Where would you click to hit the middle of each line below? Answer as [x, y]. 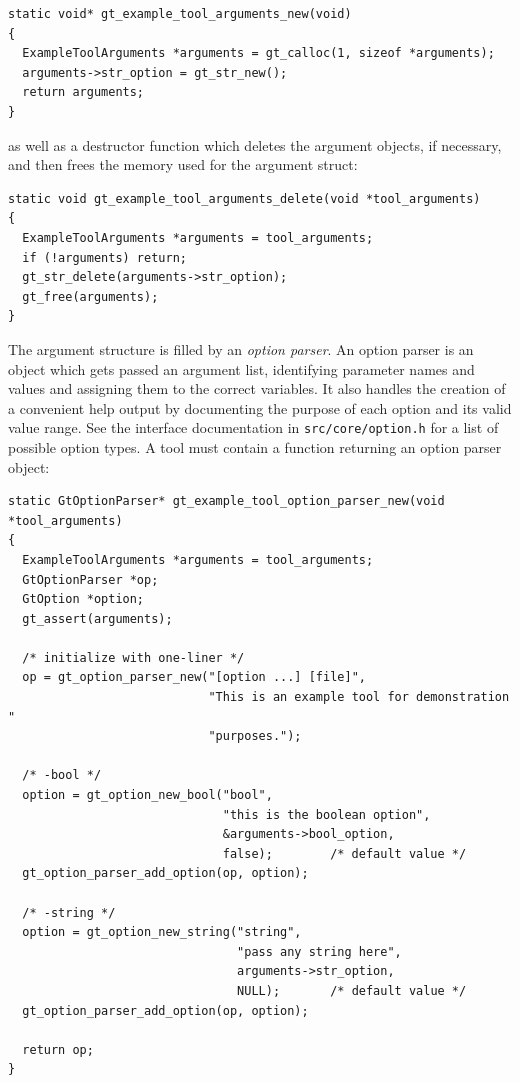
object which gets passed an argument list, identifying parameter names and [241, 368]
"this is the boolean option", [326, 814]
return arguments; [83, 92]
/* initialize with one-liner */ [133, 657]
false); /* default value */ [344, 853]
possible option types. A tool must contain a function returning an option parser [255, 446]
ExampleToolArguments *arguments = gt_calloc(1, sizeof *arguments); [258, 53]
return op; [58, 1049]
